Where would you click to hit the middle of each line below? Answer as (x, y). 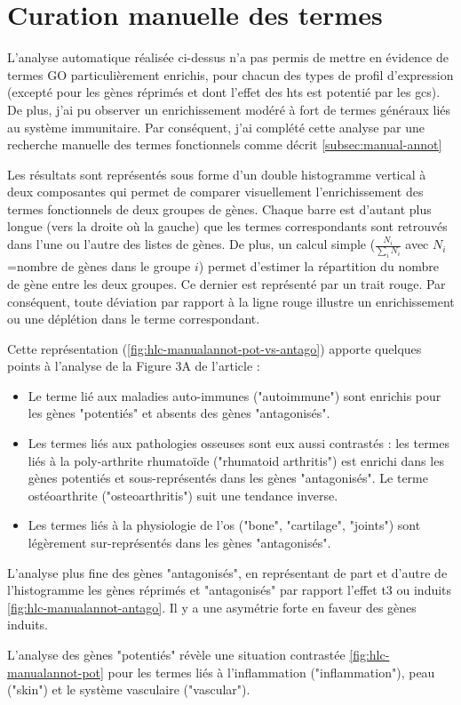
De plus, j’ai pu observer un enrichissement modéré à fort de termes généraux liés (229, 109)
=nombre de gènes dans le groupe (99, 266)
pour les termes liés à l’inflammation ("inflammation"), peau (271, 672)
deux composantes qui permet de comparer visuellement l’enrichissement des (215, 192)
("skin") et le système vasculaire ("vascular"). (129, 689)
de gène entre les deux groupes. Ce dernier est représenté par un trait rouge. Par (227, 283)
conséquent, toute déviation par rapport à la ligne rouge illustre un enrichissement (231, 301)
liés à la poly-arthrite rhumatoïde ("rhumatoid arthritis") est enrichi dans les (236, 460)
